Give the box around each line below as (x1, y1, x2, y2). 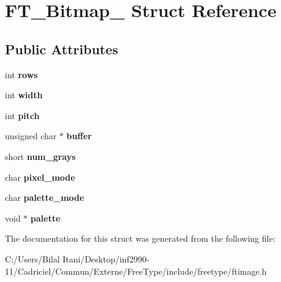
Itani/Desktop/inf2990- (62, 252, 150, 265)
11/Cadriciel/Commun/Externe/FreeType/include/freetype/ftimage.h (5, 264, 267, 277)
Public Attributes (5, 39, 119, 58)
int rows (5, 68, 38, 81)
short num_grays (5, 150, 76, 162)
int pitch (5, 109, 40, 121)
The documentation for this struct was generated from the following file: (5, 232, 276, 245)
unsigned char (5, 129, 57, 142)
